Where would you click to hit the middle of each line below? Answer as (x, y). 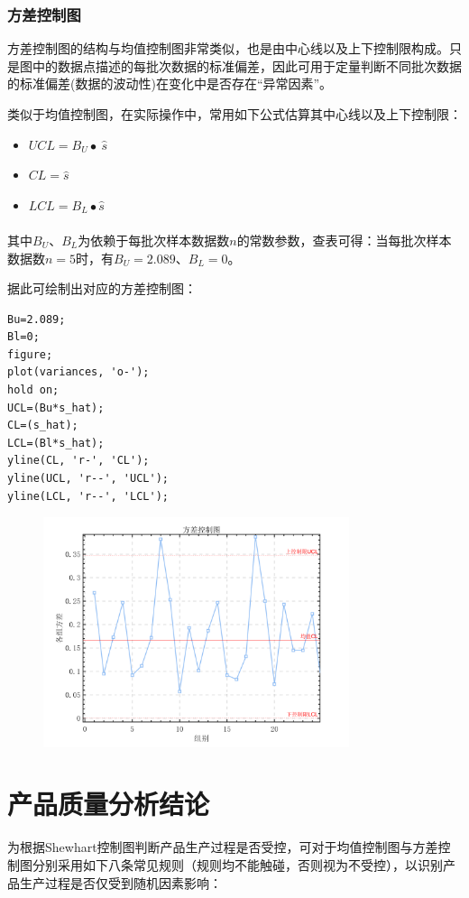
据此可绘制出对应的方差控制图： (102, 288)
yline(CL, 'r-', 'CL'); (78, 461)
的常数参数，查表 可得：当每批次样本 (344, 240)
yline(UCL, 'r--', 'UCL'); (88, 479)
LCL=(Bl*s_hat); (56, 443)
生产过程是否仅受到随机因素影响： (120, 882)
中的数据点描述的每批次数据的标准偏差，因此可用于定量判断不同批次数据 (247, 65)
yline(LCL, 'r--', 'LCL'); (88, 496)
